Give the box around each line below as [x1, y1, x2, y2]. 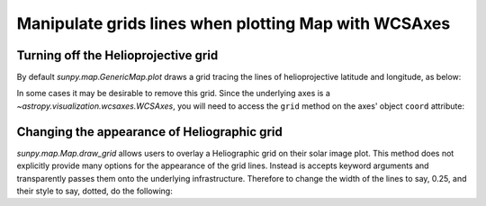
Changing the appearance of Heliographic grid [16, 124, 283, 139]
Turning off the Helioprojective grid [16, 48, 219, 63]
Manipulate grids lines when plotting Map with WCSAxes [16, 13, 451, 33]
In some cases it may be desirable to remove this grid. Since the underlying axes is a [16, 88, 330, 99]
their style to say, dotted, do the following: [16, 185, 173, 196]
